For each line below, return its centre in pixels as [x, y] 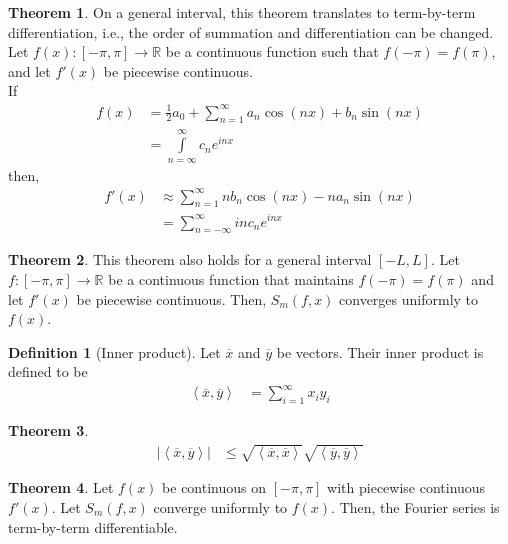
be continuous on [214, 487]
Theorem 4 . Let [61, 487]
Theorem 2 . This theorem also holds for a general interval [190, 259]
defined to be [48, 371]
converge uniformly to [220, 507]
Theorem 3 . [48, 430]
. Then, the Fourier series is [415, 507]
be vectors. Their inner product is [380, 351]
